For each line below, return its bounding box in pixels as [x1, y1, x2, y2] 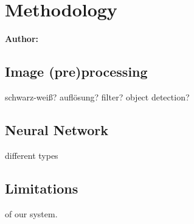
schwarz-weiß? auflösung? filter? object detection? [5, 90, 190, 103]
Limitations [5, 178, 78, 197]
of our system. [5, 207, 58, 220]
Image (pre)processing [5, 62, 148, 81]
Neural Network [5, 120, 109, 139]
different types [5, 149, 58, 161]
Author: [5, 32, 39, 45]
